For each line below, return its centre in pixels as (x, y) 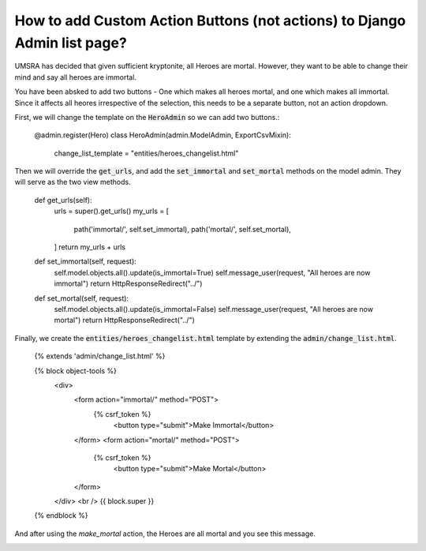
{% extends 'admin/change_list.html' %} (100, 356)
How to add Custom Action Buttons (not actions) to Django (210, 21)
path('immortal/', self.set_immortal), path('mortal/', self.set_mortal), (183, 229)
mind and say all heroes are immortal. (76, 77)
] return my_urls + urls (90, 247)
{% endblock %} (61, 515)
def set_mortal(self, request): (82, 298)
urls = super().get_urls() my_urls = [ (112, 211)
